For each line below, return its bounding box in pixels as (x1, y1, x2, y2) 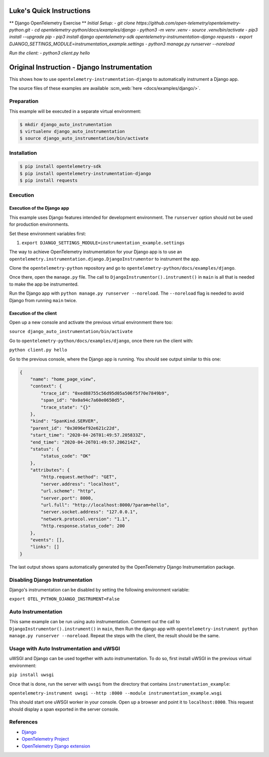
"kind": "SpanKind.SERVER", (30, 418, 99, 424)
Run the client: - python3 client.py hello (9, 50, 90, 56)
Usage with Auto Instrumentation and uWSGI (9, 645, 121, 652)
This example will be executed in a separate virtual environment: (9, 108, 141, 114)
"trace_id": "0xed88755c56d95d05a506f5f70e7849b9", (40, 390, 170, 396)
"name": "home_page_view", (30, 376, 97, 382)
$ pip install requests (19, 178, 78, 183)
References (9, 719, 38, 726)
